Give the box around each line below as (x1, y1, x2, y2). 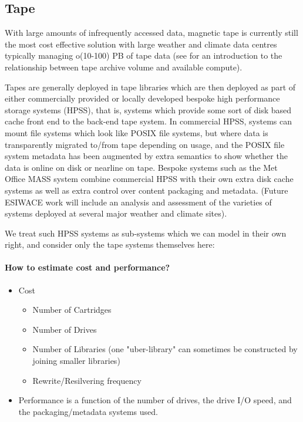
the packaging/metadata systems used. (18, 405, 158, 417)
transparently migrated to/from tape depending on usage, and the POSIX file (5, 138, 285, 150)
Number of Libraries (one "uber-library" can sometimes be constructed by (32, 343, 298, 355)
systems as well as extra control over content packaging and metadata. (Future (5, 184, 288, 196)
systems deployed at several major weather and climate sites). (5, 207, 227, 220)
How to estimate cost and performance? (5, 261, 170, 274)
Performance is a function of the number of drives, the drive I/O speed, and (18, 394, 292, 406)
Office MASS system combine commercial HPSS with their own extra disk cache (5, 173, 294, 185)
